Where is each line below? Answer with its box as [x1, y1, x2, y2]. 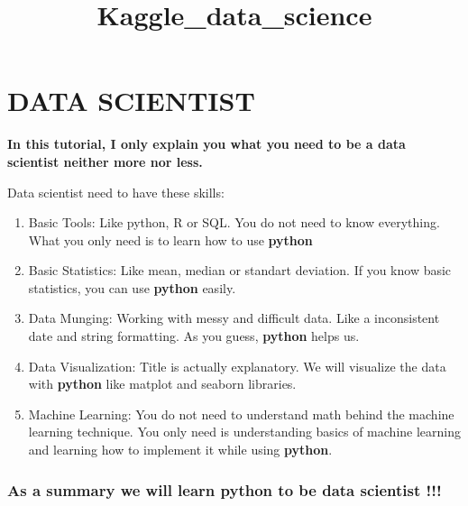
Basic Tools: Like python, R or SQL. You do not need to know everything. [28, 213, 440, 232]
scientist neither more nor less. [7, 152, 203, 170]
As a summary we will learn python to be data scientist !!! [7, 478, 442, 501]
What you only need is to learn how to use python [28, 230, 313, 249]
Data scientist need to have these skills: [7, 182, 225, 201]
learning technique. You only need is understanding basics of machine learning [28, 422, 461, 441]
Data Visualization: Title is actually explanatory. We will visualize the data [28, 356, 446, 375]
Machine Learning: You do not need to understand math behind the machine [28, 404, 454, 423]
